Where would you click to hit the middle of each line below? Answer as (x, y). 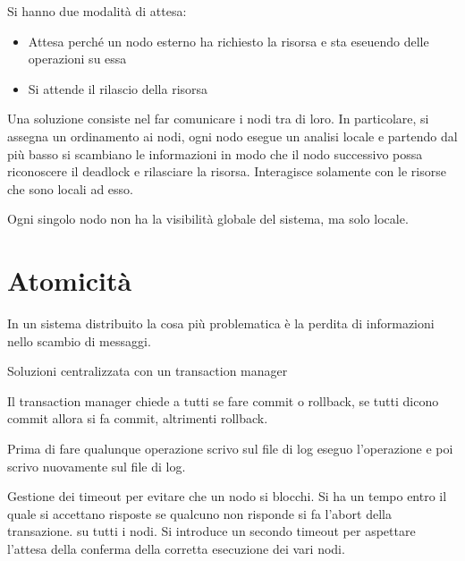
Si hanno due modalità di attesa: (97, 11)
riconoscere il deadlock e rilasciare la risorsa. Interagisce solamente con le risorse (227, 171)
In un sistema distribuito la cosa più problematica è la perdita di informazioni (221, 323)
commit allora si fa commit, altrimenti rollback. (138, 418)
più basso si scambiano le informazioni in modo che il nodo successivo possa (215, 153)
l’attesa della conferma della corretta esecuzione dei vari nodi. (176, 548)
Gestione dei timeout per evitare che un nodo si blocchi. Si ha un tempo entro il (227, 496)
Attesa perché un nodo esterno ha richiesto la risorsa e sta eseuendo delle (228, 41)
